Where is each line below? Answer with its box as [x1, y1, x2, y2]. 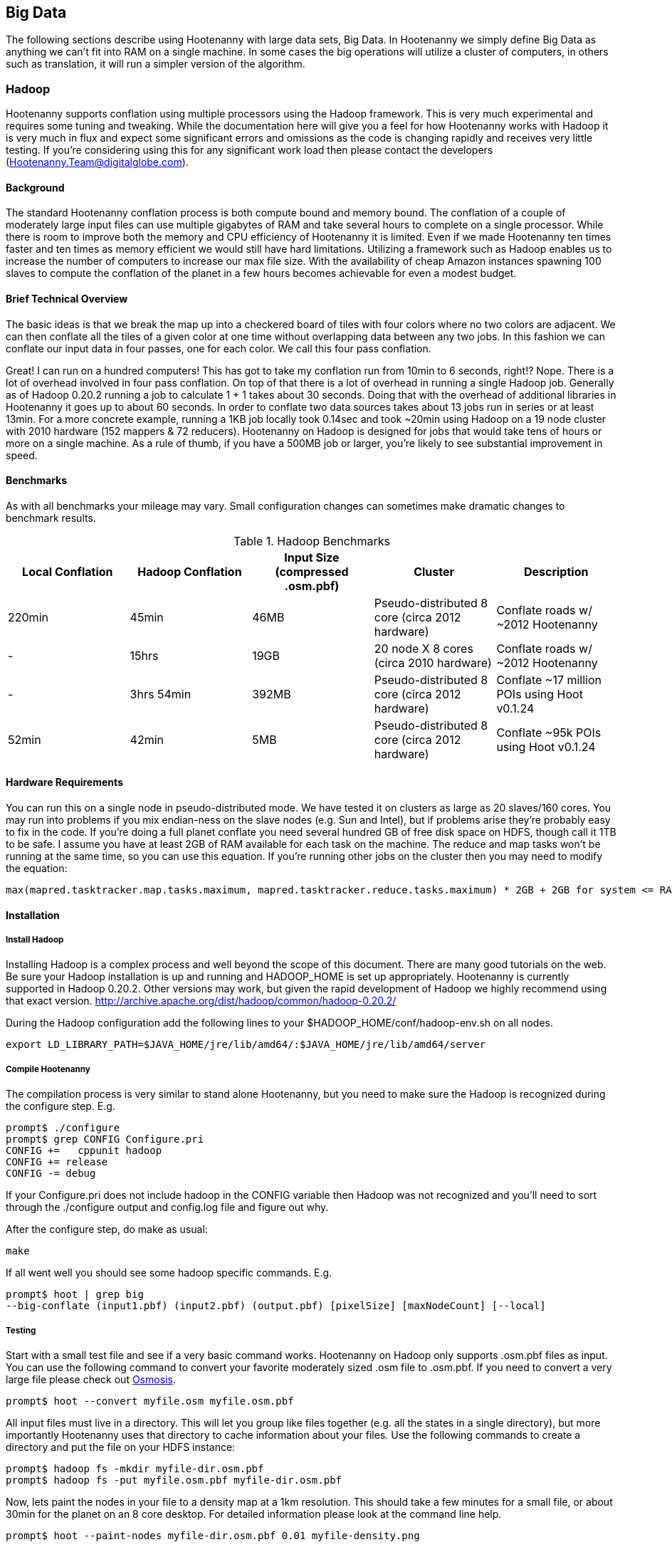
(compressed [275, 564, 349, 579]
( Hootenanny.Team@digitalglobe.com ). [6, 156, 189, 169]
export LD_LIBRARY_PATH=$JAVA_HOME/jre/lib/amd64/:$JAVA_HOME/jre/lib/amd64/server [6, 1039, 486, 1051]
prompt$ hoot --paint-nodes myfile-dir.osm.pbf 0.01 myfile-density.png [6, 1530, 420, 1541]
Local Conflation [22, 564, 113, 579]
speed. [6, 449, 38, 461]
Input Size [284, 550, 340, 565]
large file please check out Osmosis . [6, 1373, 176, 1385]
